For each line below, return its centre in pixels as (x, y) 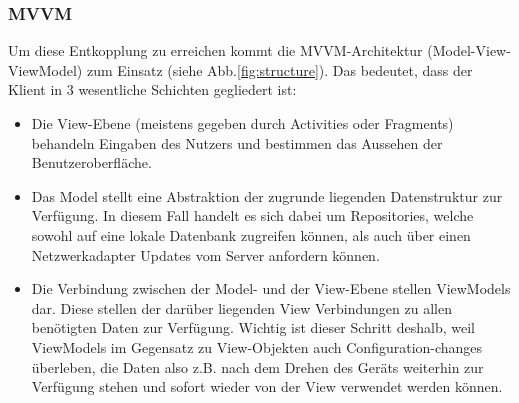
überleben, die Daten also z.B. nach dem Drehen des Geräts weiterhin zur (257, 366)
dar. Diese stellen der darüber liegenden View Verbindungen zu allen (241, 307)
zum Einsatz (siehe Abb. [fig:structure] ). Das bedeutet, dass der (279, 69)
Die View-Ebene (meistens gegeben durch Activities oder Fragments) (242, 123)
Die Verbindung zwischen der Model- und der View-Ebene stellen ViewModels (271, 288)
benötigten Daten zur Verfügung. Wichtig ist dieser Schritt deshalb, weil (253, 327)
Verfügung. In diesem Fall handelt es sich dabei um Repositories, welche (252, 215)
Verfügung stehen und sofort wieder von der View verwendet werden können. (267, 386)
